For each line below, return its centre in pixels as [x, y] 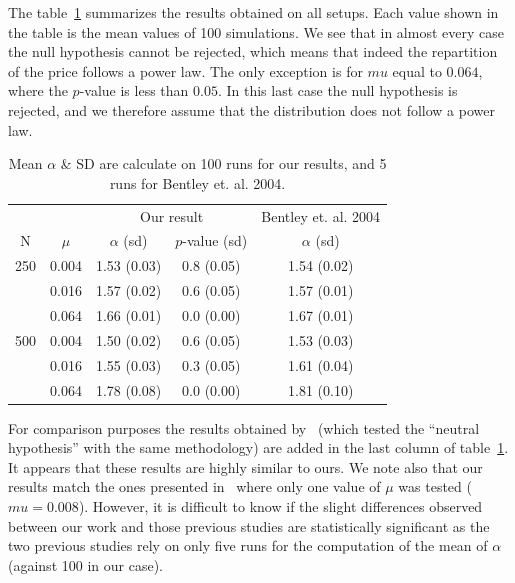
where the [38, 90]
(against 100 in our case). [85, 564]
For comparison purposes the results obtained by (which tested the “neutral [244, 427]
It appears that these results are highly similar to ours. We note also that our [245, 466]
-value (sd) [215, 240]
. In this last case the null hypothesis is [337, 90]
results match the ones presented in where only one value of [194, 486]
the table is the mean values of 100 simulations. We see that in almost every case [256, 31]
